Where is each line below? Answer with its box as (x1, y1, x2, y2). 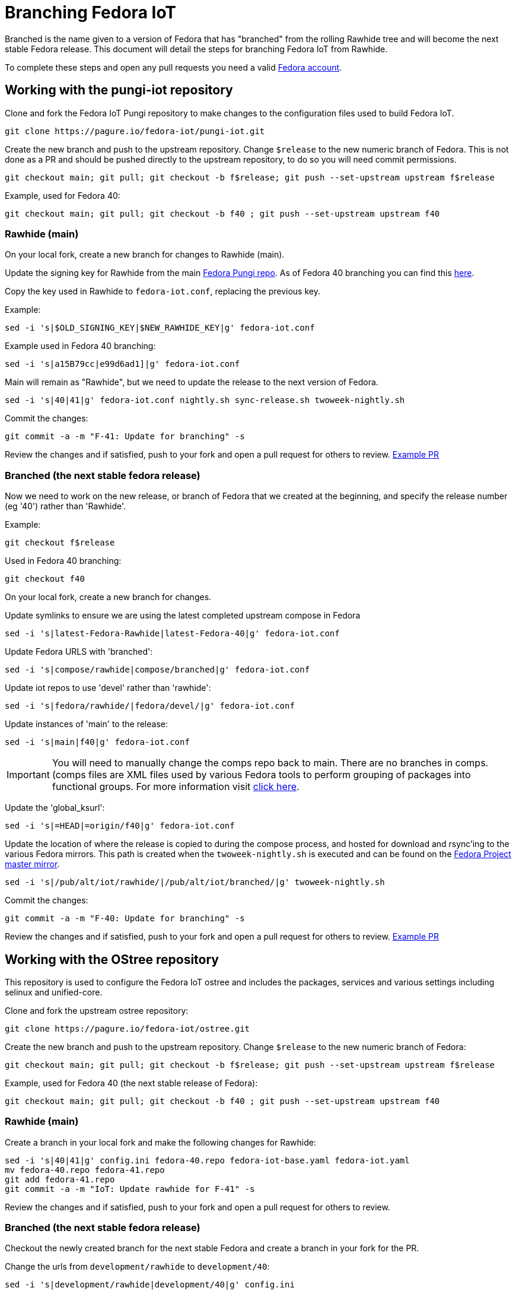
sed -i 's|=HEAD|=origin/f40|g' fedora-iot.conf (5, 821, 235, 831)
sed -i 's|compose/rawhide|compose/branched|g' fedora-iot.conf (5, 665, 310, 675)
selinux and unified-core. (5, 987, 103, 997)
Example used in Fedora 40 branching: (5, 341, 156, 351)
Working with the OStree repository (5, 952, 219, 967)
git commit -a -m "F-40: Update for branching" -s (5, 914, 245, 924)
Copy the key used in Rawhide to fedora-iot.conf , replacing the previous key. (5, 286, 320, 297)
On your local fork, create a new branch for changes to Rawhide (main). (5, 249, 285, 260)
